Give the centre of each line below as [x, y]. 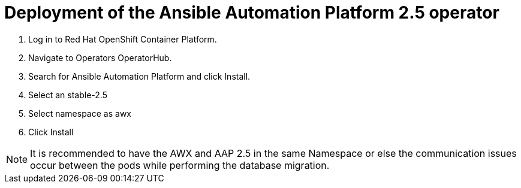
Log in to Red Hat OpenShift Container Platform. [123, 39]
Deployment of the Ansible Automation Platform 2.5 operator [252, 13]
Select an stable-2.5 [68, 95]
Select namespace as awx [80, 113]
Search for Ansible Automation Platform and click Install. [139, 76]
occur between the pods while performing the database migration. [180, 165]
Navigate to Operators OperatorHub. [100, 57]
